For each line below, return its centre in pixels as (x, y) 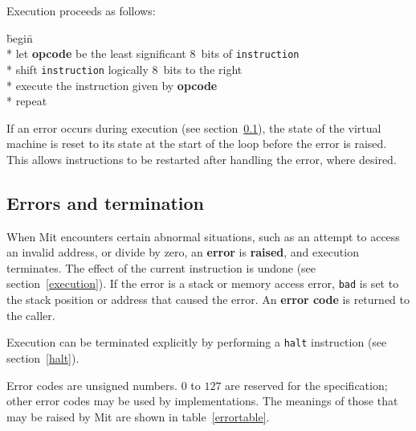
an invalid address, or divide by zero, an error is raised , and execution (183, 252)
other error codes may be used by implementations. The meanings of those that (202, 401)
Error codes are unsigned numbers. (92, 385)
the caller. (31, 315)
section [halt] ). (43, 357)
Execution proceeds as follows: (81, 10)
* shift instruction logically (77, 69)
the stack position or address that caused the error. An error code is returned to (208, 300)
